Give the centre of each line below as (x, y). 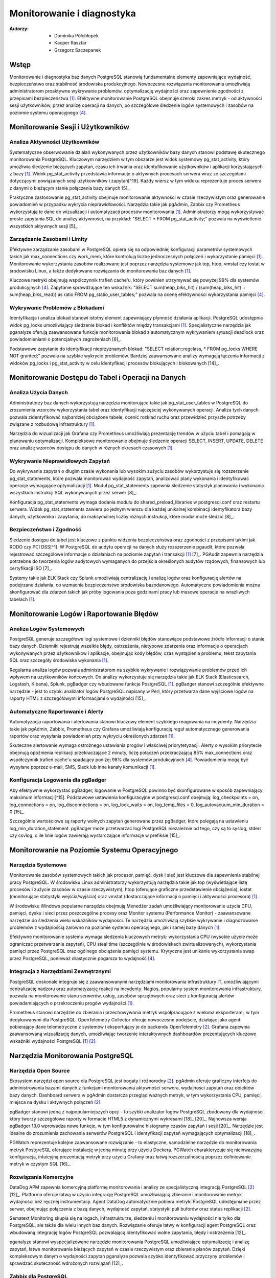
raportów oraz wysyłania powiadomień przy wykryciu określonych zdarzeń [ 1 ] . (92, 736)
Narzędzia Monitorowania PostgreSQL (72, 1056)
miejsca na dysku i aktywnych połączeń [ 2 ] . (56, 1102)
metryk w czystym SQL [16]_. (40, 1164)
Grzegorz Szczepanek (78, 50)
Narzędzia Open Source (40, 1070)
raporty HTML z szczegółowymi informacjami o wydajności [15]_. (78, 698)
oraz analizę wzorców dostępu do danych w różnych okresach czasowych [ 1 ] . (91, 448)
